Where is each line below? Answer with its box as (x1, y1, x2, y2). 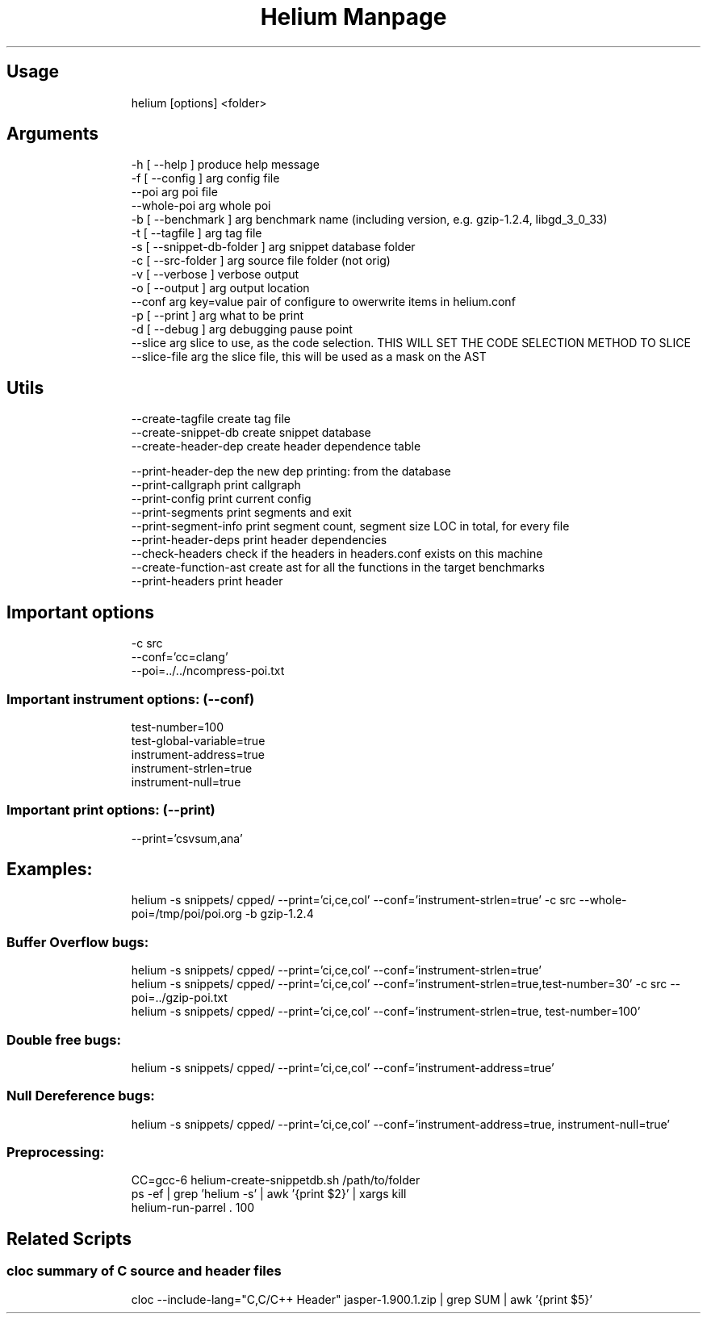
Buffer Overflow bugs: (6, 933, 149, 950)
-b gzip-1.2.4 (245, 907, 314, 921)
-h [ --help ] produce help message (131, 157, 320, 172)
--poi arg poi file (131, 185, 218, 199)
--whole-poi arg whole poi (131, 199, 271, 213)
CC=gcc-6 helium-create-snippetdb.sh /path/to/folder (131, 1173, 420, 1188)
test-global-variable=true (131, 733, 266, 748)
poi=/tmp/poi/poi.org (131, 907, 242, 921)
